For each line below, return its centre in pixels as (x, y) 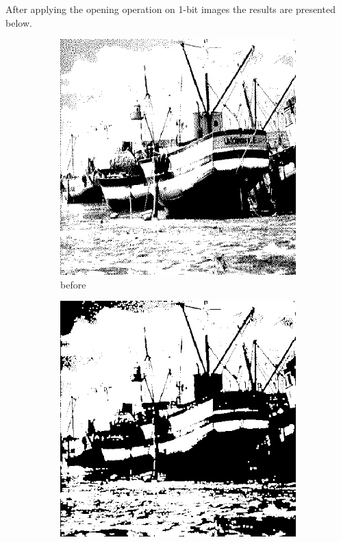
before (73, 284)
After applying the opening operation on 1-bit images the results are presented (170, 9)
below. (19, 22)
